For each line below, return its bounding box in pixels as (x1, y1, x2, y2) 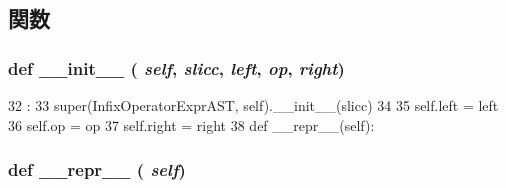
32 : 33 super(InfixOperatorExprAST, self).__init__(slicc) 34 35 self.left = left (8, 95, 499, 115)
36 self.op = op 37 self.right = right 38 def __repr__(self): (8, 114, 375, 135)
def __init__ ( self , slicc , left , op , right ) (8, 55, 345, 80)
